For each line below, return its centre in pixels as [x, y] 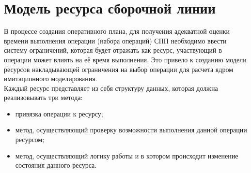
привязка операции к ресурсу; [59, 113]
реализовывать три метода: [43, 97]
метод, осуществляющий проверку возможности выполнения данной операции [131, 130]
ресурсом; [30, 139]
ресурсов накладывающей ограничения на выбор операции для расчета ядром [119, 69]
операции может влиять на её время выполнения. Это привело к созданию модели [125, 59]
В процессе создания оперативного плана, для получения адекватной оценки [117, 31]
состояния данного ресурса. [56, 165]
